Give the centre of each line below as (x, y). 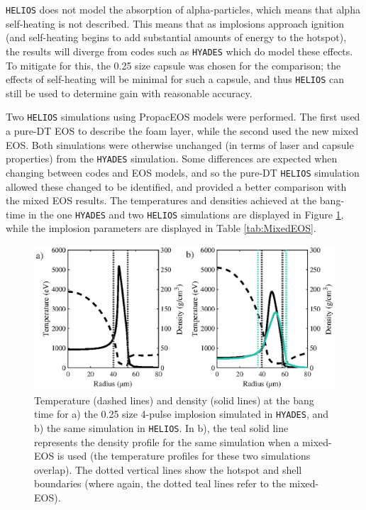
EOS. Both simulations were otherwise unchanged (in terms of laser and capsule (180, 144)
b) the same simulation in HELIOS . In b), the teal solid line (161, 427)
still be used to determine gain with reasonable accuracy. (129, 93)
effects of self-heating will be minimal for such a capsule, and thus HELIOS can (175, 79)
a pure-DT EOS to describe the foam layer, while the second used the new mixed (182, 131)
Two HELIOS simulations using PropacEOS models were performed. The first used (183, 117)
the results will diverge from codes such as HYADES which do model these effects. (179, 51)
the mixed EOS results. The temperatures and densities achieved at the (161, 200)
